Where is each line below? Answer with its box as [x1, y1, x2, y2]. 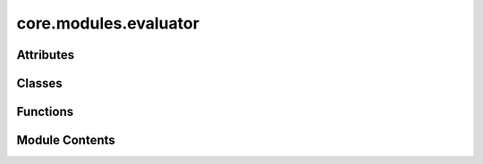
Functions [16, 104, 74, 119]
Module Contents [16, 133, 115, 148]
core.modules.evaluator [16, 13, 200, 33]
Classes [16, 76, 63, 91]
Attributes [16, 47, 75, 62]
